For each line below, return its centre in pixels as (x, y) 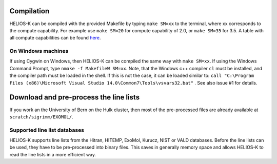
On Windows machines (39, 51)
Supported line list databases (47, 130)
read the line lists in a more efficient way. (53, 154)
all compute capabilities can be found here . (55, 38)
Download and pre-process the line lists (75, 97)
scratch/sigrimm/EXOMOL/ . (41, 117)
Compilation (29, 11)
